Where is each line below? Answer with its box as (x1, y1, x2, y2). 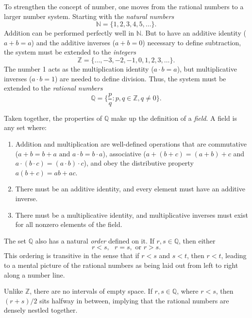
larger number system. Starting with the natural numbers (4, 11, 174, 21)
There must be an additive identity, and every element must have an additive (15, 184, 245, 194)
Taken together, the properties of (4, 112, 102, 123)
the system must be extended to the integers (4, 47, 136, 57)
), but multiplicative (177, 63, 237, 74)
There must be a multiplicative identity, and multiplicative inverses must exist (15, 209, 248, 220)
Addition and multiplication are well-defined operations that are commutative (15, 139, 247, 149)
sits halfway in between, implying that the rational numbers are (39, 295, 229, 305)
